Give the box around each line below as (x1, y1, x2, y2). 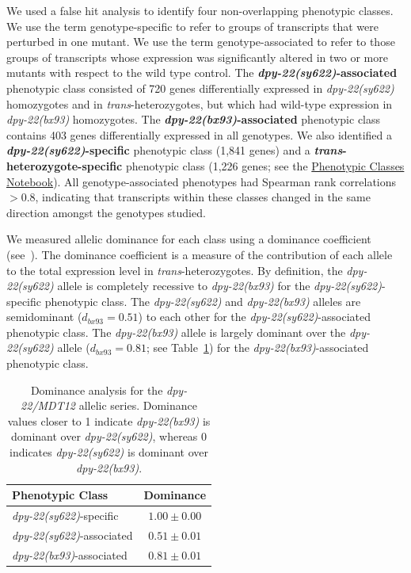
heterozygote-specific (6, 157, 123, 174)
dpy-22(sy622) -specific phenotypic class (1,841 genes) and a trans (6, 142, 343, 159)
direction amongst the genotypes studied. (6, 204, 206, 220)
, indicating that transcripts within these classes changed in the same (35, 189, 371, 205)
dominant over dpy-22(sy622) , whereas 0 (11, 428, 207, 445)
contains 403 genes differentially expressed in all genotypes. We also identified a (6, 126, 393, 143)
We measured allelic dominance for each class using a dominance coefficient (6, 231, 371, 247)
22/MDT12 (21, 397, 75, 414)
